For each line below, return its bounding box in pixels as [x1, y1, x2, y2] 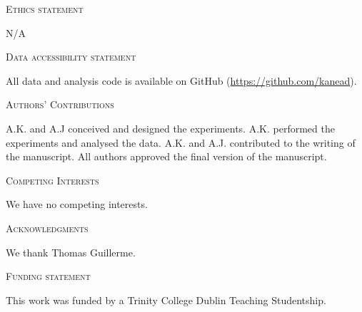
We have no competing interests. [6, 197, 148, 212]
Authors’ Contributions [6, 97, 114, 112]
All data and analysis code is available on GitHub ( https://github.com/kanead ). [6, 73, 357, 88]
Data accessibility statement [6, 49, 136, 64]
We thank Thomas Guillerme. [6, 244, 136, 259]
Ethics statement [6, 1, 84, 16]
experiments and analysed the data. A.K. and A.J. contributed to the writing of [6, 135, 356, 150]
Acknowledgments [6, 220, 89, 235]
